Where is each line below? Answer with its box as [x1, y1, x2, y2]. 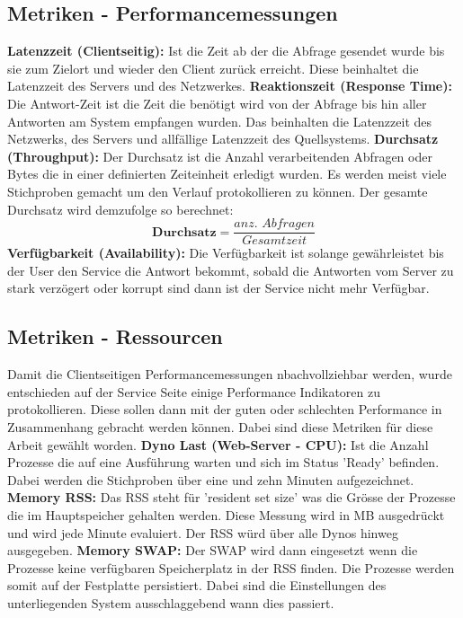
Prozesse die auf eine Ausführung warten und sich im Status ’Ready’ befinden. [7, 453, 440, 472]
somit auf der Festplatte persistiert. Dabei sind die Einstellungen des [7, 576, 387, 595]
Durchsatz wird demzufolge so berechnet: [7, 199, 234, 218]
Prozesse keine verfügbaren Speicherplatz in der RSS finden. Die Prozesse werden [7, 558, 455, 577]
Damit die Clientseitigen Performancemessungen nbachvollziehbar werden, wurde [7, 365, 453, 384]
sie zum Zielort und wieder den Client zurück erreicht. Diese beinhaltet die [7, 58, 419, 77]
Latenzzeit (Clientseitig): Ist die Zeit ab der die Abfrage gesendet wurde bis [7, 41, 445, 60]
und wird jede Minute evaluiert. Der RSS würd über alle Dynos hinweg [7, 523, 398, 542]
